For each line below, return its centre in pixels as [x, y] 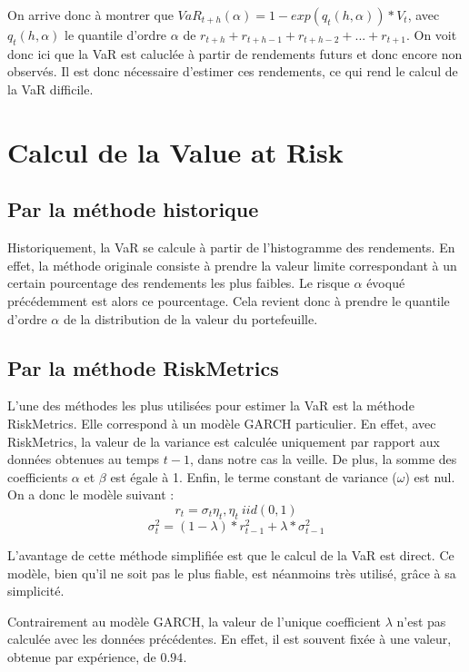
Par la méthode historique [133, 209]
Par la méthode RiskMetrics [143, 367]
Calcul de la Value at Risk [175, 151]
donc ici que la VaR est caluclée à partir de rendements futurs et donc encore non [235, 53]
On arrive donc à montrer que [90, 15]
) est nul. [430, 476]
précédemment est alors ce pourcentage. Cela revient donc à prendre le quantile [229, 300]
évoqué [386, 283]
